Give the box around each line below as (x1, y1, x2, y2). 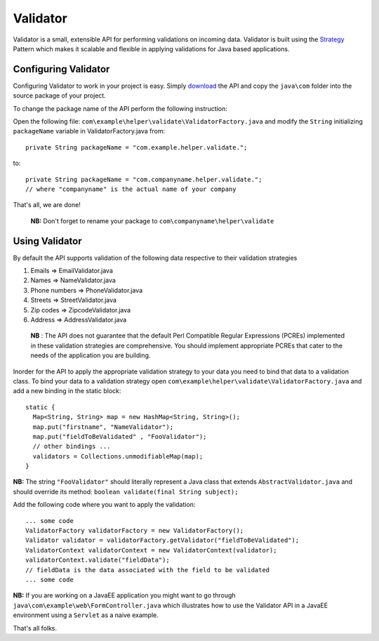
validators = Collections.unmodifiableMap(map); (32, 452, 204, 460)
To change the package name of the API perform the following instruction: (13, 104, 228, 112)
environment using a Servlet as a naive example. (13, 611, 159, 619)
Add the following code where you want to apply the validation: (13, 501, 196, 509)
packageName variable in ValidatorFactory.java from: (13, 127, 165, 136)
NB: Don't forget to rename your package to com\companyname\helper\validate (30, 216, 274, 225)
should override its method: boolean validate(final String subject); (13, 487, 239, 496)
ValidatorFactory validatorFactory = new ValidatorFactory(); (25, 527, 244, 535)
